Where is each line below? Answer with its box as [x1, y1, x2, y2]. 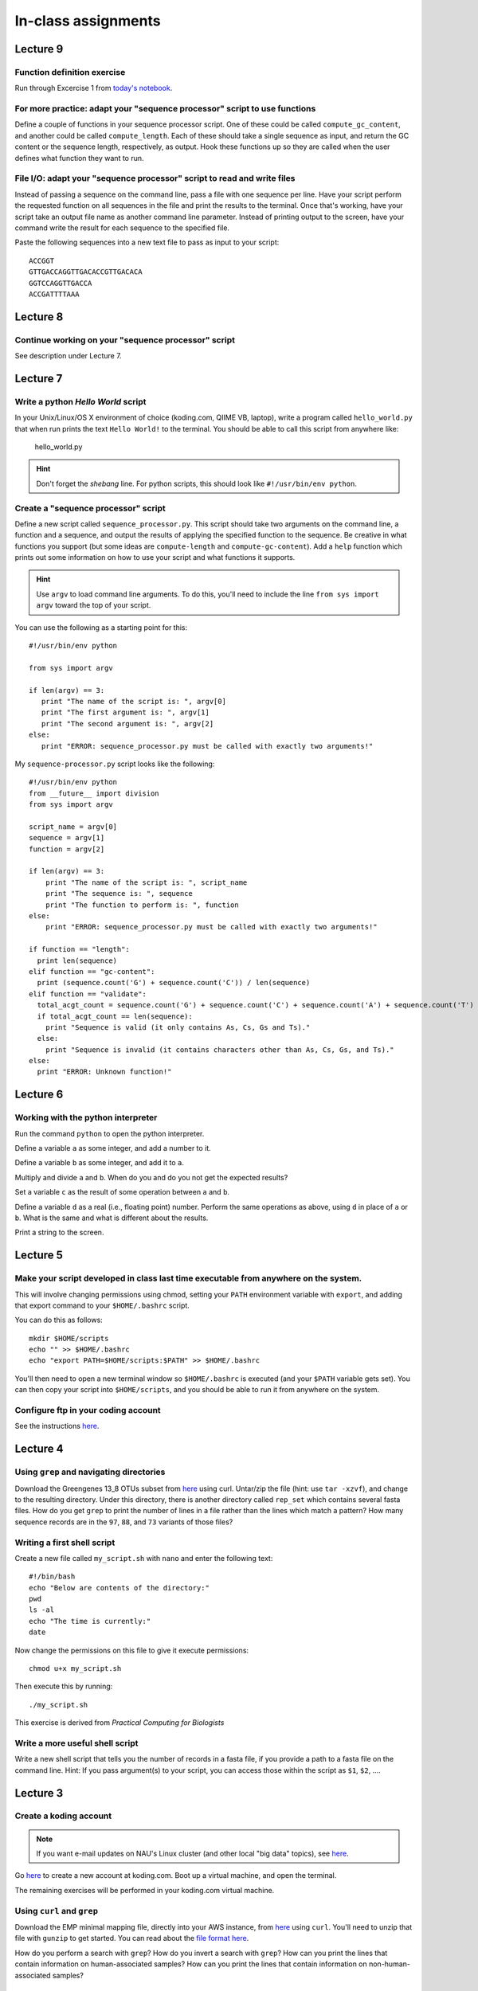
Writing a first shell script [14, 1537, 116, 1548]
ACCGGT [29, 256, 55, 265]
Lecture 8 [14, 310, 64, 323]
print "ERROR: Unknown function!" [37, 1067, 172, 1077]
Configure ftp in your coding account [14, 1405, 161, 1416]
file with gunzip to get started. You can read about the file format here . [14, 1934, 249, 1943]
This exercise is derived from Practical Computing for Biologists [14, 1718, 225, 1727]
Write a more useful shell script [14, 1737, 139, 1748]
